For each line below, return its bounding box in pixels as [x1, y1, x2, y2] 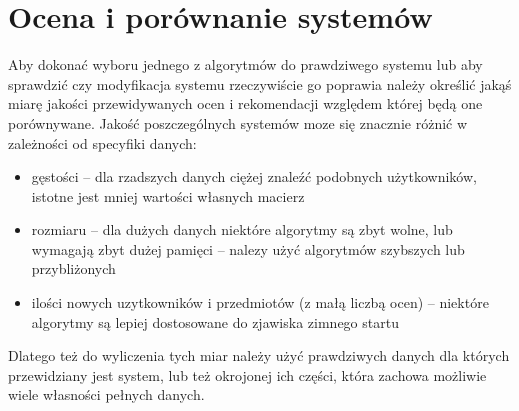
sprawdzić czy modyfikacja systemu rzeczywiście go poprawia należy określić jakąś [8, 73, 512, 94]
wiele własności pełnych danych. [8, 384, 205, 405]
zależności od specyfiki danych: [8, 132, 197, 153]
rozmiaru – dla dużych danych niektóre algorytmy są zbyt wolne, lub [31, 219, 453, 240]
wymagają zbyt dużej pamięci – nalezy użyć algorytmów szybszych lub [31, 238, 465, 259]
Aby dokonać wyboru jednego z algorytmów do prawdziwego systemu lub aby [8, 54, 483, 75]
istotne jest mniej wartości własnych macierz [31, 185, 305, 206]
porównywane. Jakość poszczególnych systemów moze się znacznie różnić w [8, 112, 468, 133]
